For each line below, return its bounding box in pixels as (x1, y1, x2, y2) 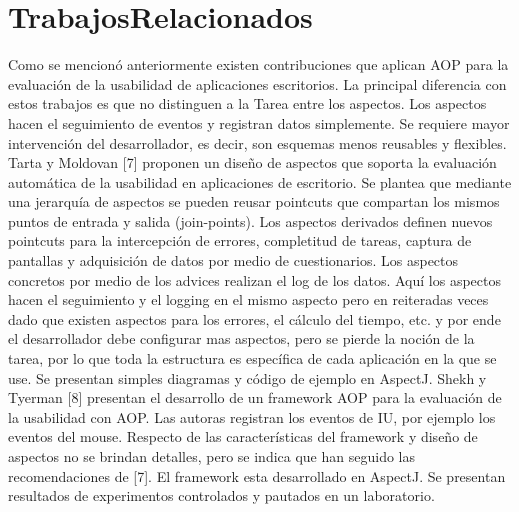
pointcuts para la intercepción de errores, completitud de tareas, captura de (8, 230, 472, 251)
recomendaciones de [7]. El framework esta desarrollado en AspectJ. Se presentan (8, 465, 506, 486)
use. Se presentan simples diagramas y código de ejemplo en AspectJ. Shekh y (8, 367, 487, 388)
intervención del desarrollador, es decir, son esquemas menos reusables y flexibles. (8, 132, 507, 153)
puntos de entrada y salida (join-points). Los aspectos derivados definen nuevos (8, 210, 493, 231)
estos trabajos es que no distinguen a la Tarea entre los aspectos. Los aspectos (8, 93, 487, 114)
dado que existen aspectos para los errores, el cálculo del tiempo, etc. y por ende (8, 308, 501, 329)
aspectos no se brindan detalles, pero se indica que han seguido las (8, 446, 415, 466)
